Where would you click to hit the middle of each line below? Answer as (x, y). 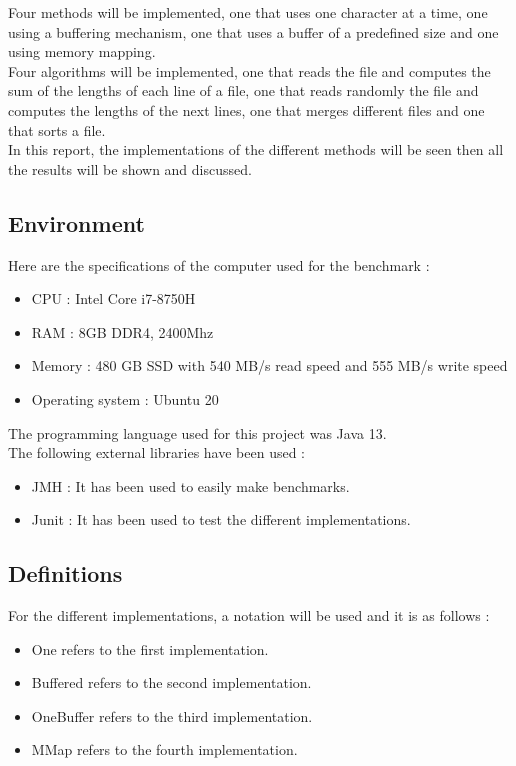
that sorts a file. (57, 129)
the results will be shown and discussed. (130, 168)
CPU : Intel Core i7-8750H (113, 298)
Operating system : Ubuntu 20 (125, 398)
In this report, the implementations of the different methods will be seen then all (256, 149)
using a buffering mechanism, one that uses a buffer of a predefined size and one (253, 31)
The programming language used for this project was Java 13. (197, 432)
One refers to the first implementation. (150, 648)
